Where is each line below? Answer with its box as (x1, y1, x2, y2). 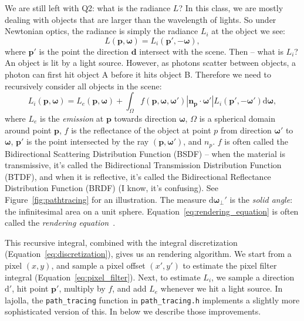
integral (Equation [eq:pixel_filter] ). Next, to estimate (5, 270, 201, 283)
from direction (221, 123, 272, 136)
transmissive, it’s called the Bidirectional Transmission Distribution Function (5, 159, 282, 171)
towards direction (114, 112, 177, 124)
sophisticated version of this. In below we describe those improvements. (5, 305, 261, 317)
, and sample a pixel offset (51, 259, 146, 271)
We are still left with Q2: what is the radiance (5, 2, 171, 14)
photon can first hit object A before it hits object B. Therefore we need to (5, 68, 271, 80)
